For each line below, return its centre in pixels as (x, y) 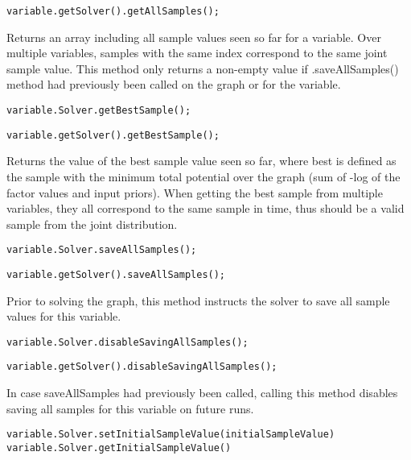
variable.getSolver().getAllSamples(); (113, 11)
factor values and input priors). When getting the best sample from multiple (195, 192)
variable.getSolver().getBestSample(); (113, 135)
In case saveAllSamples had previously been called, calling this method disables (202, 393)
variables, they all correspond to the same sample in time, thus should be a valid (205, 208)
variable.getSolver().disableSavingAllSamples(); (142, 367)
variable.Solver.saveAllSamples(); (102, 250)
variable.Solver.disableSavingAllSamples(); (127, 342)
